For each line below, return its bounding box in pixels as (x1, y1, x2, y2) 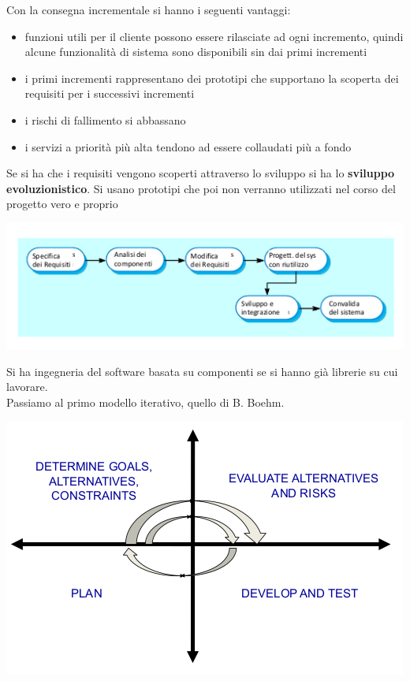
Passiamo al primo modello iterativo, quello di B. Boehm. (6, 393, 285, 410)
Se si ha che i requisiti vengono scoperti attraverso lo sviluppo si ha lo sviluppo (6, 165, 395, 181)
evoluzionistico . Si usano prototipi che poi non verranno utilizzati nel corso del (6, 180, 396, 196)
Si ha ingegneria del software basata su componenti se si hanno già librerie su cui (6, 363, 398, 379)
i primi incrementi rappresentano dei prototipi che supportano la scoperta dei (24, 69, 399, 86)
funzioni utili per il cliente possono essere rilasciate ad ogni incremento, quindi (24, 28, 404, 44)
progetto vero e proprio (6, 195, 118, 212)
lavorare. (6, 378, 48, 395)
